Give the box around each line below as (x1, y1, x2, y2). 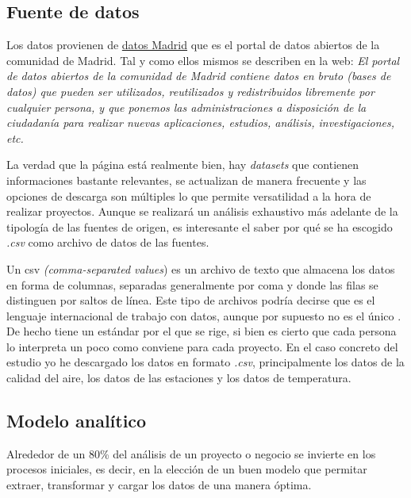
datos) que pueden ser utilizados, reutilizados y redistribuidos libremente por (6, 82, 375, 99)
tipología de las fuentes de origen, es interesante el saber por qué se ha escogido (6, 218, 393, 235)
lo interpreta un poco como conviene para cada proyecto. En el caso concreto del (6, 338, 398, 354)
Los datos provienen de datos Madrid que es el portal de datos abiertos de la (6, 36, 380, 53)
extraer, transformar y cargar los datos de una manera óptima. (6, 477, 312, 493)
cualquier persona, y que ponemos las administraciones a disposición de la (6, 98, 367, 115)
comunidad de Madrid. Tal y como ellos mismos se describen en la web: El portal (6, 52, 400, 68)
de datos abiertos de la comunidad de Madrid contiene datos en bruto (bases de (6, 67, 391, 84)
